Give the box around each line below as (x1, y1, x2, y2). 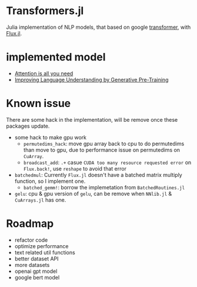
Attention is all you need (14, 69, 74, 77)
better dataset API (14, 255, 59, 262)
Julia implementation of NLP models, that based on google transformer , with (6, 24, 191, 31)
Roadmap (6, 217, 54, 230)
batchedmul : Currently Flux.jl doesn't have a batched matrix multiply (14, 171, 182, 178)
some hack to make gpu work (14, 134, 87, 141)
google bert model (14, 273, 60, 281)
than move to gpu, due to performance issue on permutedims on (23, 146, 181, 153)
